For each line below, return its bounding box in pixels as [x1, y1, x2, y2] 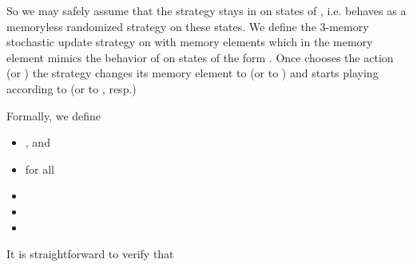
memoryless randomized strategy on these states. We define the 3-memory [6, 18, 369, 34]
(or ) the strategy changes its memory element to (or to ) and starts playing [6, 65, 379, 81]
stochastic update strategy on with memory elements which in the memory [6, 33, 373, 50]
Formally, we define [6, 107, 101, 124]
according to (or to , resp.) [6, 80, 137, 96]
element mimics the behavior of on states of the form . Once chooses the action [6, 49, 394, 65]
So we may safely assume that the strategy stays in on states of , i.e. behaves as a [6, 2, 407, 18]
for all [25, 160, 55, 177]
